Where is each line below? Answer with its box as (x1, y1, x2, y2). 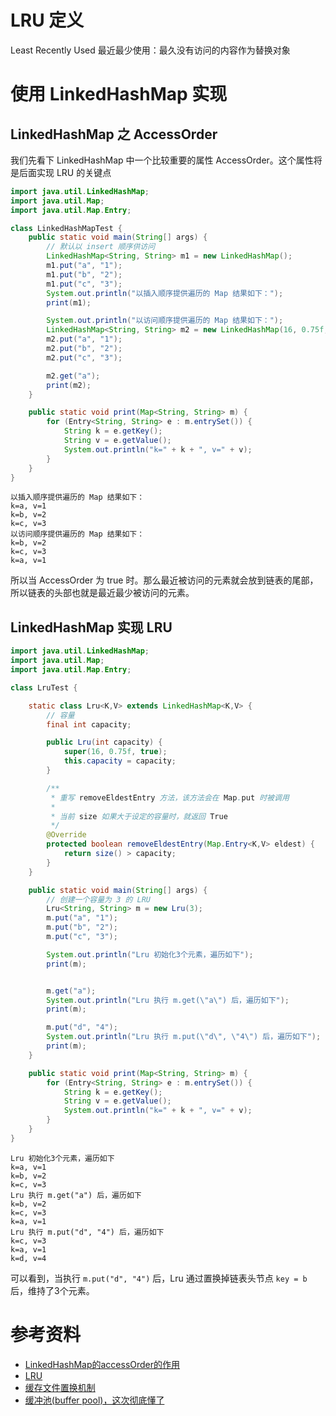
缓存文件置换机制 (24, 1381, 96, 1393)
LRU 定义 (10, 9, 85, 32)
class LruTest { (10, 682, 78, 693)
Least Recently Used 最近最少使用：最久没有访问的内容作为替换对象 (10, 44, 291, 56)
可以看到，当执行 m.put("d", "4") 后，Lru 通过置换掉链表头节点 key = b (10, 1272, 308, 1284)
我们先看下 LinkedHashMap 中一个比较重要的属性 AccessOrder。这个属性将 (10, 154, 323, 166)
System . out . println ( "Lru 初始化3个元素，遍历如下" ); (46, 949, 254, 960)
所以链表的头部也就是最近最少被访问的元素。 (10, 587, 195, 599)
